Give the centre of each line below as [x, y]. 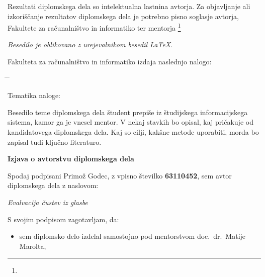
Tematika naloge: [34, 95]
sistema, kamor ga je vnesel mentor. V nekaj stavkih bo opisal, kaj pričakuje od [130, 122]
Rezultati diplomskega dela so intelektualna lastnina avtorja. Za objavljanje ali [129, 6]
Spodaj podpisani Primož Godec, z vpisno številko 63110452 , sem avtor [120, 175]
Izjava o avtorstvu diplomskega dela [71, 159]
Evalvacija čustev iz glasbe [48, 202]
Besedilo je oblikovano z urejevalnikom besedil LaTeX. [90, 44]
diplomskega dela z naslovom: [53, 185]
